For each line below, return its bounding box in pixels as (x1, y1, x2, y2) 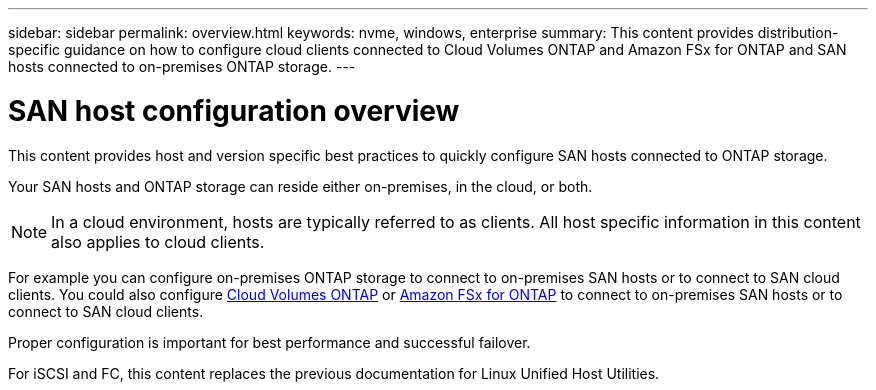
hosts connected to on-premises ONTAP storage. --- (8, 58, 356, 75)
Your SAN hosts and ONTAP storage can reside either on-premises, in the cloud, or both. (8, 177, 593, 195)
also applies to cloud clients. (51, 231, 265, 252)
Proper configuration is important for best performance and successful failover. (8, 333, 531, 351)
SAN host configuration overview (8, 93, 460, 128)
